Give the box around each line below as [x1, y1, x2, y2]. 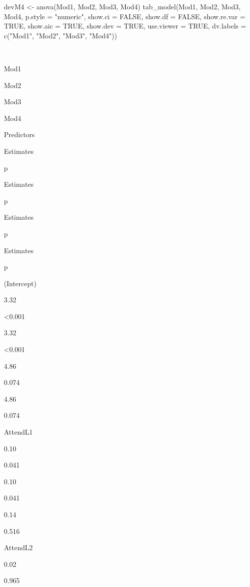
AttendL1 [4, 427, 33, 437]
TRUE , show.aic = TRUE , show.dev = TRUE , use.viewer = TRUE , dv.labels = [4, 21, 247, 31]
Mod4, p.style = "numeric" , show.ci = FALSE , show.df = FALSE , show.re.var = [4, 11, 246, 21]
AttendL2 [4, 542, 33, 553]
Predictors [4, 129, 35, 140]
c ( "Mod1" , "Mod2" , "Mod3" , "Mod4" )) [4, 30, 117, 40]
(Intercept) [4, 278, 37, 288]
